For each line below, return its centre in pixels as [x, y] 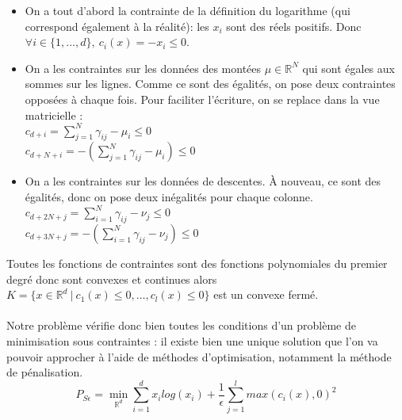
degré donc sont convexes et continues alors [112, 279]
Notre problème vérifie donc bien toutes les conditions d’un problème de [181, 325]
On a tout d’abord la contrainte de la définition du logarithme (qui [188, 10]
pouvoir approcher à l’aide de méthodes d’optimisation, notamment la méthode [199, 356]
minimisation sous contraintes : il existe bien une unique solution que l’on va [192, 340]
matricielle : [54, 115]
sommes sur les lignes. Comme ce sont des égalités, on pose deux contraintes [210, 84]
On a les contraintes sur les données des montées [143, 68]
